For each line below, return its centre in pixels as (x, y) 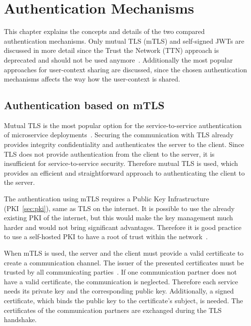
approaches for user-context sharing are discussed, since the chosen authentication (125, 69)
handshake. (20, 319)
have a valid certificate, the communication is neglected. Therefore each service (121, 281)
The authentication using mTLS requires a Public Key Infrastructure (107, 199)
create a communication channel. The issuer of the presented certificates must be (124, 262)
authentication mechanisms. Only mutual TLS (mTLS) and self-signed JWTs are (124, 41)
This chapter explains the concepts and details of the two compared (104, 31)
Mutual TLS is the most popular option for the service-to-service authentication (123, 125)
